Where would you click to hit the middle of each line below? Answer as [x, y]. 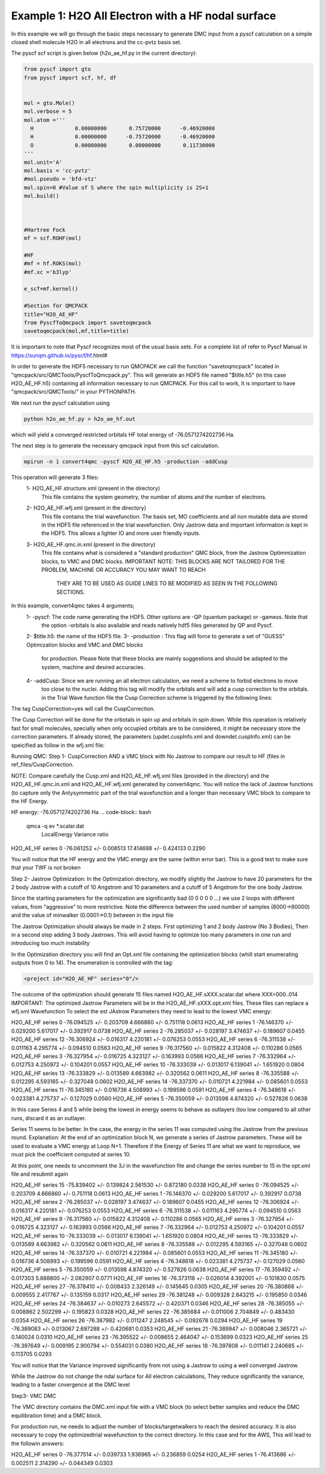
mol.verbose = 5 [48, 111]
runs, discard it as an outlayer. [49, 1118]
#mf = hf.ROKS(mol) [53, 264]
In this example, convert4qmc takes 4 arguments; [73, 606]
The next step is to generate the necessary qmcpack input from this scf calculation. [115, 446]
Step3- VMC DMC [34, 1395]
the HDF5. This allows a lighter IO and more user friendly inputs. [121, 533]
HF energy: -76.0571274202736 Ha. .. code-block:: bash [81, 812]
